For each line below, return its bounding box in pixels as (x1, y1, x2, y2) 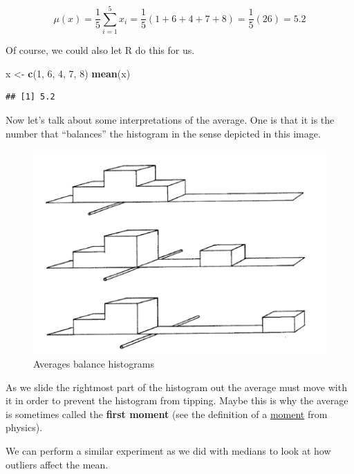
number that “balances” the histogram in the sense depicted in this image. (6, 126, 321, 140)
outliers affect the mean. (6, 457, 109, 471)
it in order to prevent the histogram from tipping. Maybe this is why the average (6, 393, 348, 408)
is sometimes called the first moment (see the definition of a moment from (6, 406, 328, 421)
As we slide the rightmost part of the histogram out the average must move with (6, 379, 347, 394)
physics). (6, 420, 43, 435)
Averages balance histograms (33, 356, 154, 370)
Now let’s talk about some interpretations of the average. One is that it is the (6, 112, 335, 126)
